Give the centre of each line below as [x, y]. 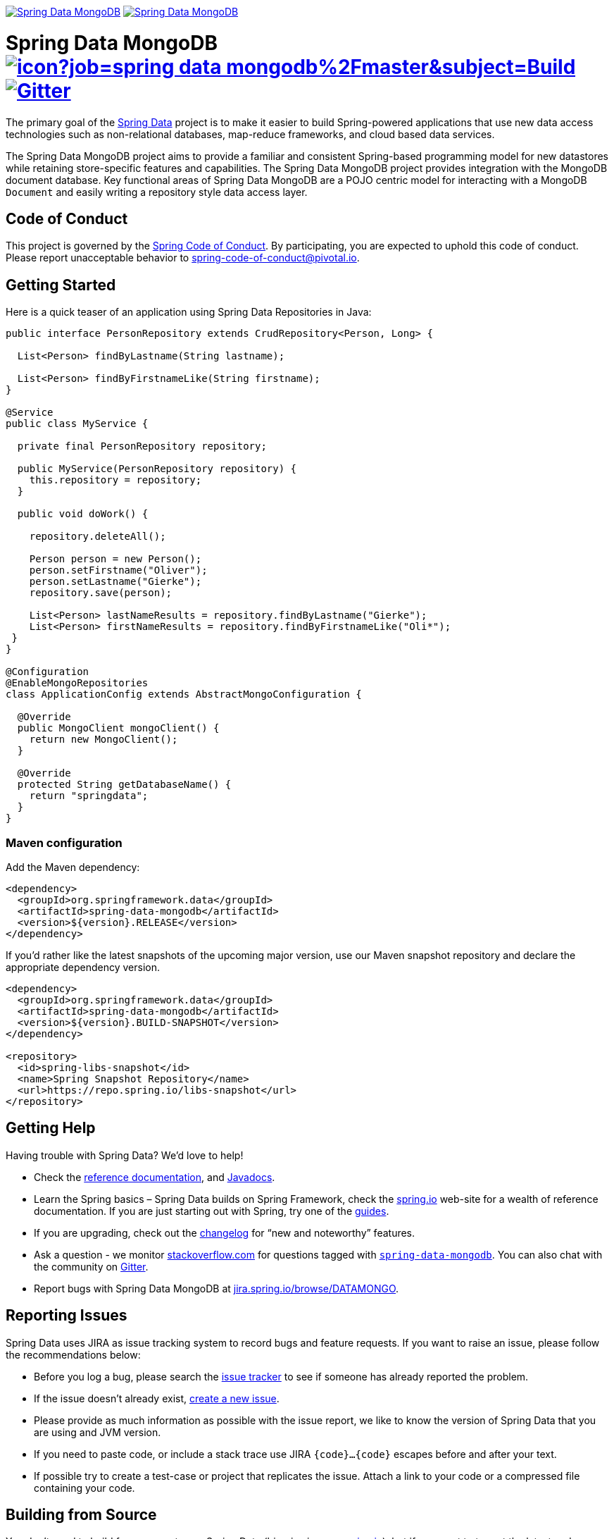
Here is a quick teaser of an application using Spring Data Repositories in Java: [189, 312]
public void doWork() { [83, 514]
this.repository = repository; [115, 480]
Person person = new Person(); [115, 559]
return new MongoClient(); [104, 740]
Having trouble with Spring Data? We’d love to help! [125, 1155]
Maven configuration [64, 842]
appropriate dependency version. [83, 967]
